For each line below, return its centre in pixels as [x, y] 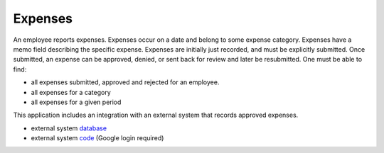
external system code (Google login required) [97, 138]
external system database [69, 128]
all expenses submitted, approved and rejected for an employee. [125, 82]
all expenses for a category [71, 92]
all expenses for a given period [76, 102]
